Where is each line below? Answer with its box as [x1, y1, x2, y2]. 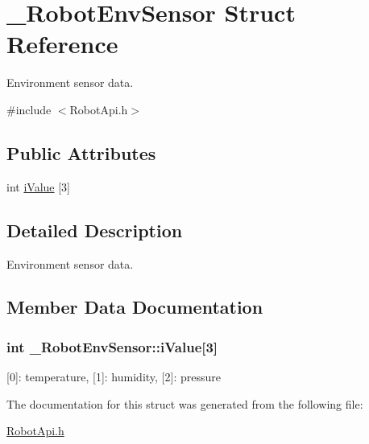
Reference [6, 27, 118, 60]
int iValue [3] [6, 178, 70, 195]
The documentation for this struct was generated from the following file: [6, 395, 363, 412]
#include [6, 101, 52, 117]
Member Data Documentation [6, 294, 263, 319]
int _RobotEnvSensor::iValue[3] [6, 336, 218, 356]
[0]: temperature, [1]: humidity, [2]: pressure [6, 368, 221, 385]
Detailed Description [6, 217, 183, 242]
